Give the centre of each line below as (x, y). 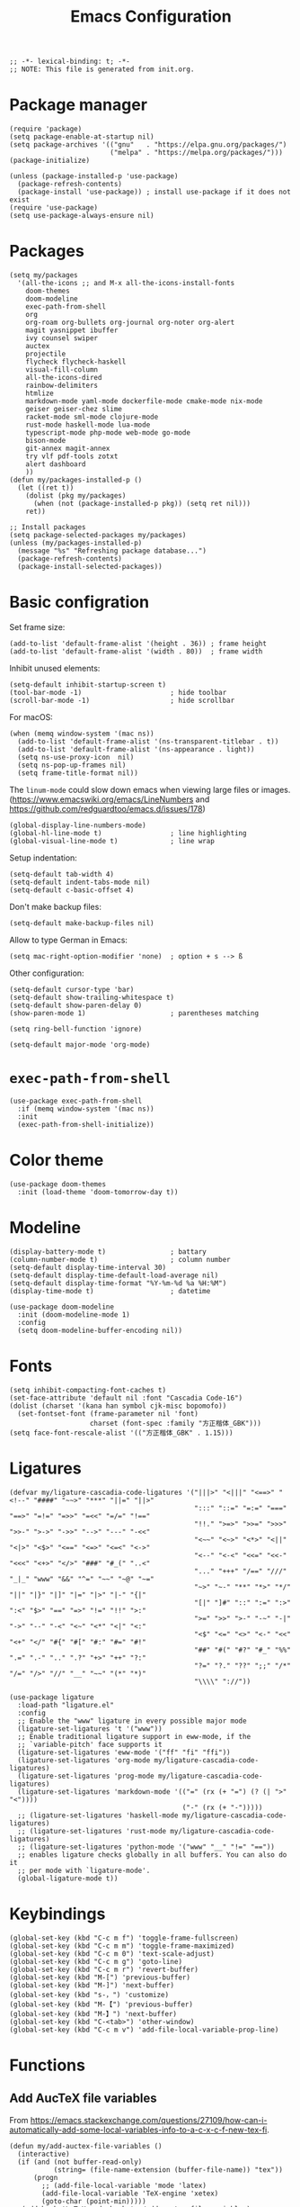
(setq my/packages (44, 275)
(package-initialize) (50, 161)
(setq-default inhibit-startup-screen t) (88, 685)
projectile (46, 354)
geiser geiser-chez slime (74, 410)
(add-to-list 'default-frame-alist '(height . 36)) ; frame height (138, 644)
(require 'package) (46, 129)
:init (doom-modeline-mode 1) (74, 1315)
